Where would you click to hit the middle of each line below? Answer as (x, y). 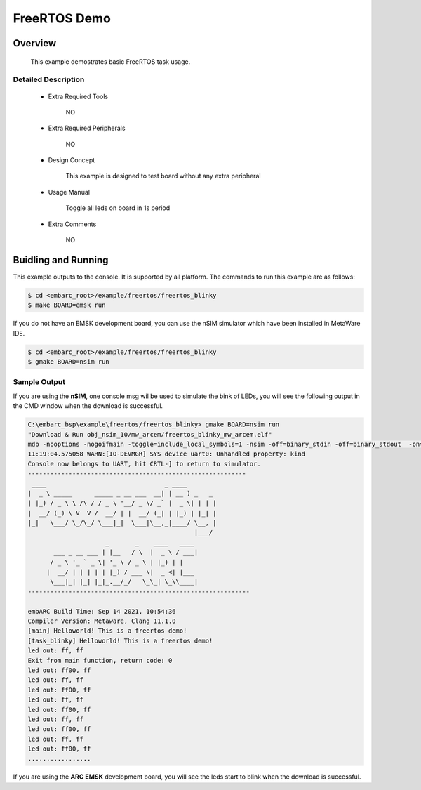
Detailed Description (49, 79)
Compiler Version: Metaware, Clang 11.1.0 (102, 621)
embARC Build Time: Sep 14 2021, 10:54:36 (102, 611)
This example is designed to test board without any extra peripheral (163, 176)
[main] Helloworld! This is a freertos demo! (107, 631)
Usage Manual (69, 192)
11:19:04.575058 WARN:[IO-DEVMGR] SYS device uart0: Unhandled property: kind (166, 454)
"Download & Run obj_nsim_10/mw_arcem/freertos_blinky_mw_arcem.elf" (150, 434)
